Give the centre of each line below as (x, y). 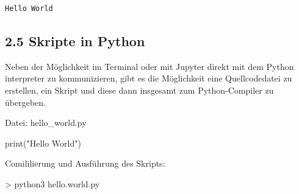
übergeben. (25, 102)
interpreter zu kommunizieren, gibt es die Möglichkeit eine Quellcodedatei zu (149, 78)
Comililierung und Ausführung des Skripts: (85, 163)
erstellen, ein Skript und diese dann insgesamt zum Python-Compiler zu (139, 90)
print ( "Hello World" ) (43, 143)
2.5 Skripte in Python (75, 40)
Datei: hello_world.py (46, 123)
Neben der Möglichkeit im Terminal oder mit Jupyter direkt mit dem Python (149, 66)
